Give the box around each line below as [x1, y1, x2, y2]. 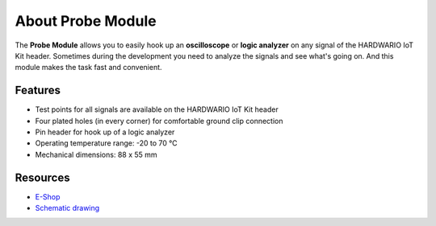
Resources [15, 171, 70, 184]
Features [15, 84, 61, 97]
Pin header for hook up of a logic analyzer [35, 127, 175, 137]
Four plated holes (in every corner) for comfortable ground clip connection [35, 116, 283, 125]
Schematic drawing [35, 203, 100, 213]
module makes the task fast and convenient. [15, 63, 162, 72]
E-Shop [35, 191, 61, 201]
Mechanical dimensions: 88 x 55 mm [35, 150, 157, 159]
